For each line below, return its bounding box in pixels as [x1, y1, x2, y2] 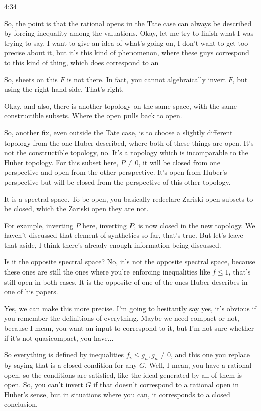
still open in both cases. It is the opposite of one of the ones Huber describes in [4, 276, 248, 287]
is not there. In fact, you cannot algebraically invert [67, 74, 226, 84]
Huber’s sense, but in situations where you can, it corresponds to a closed [4, 389, 230, 399]
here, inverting [82, 220, 127, 230]
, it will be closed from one [138, 157, 220, 167]
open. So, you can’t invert [4, 379, 83, 390]
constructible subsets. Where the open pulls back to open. [4, 110, 182, 121]
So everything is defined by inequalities [4, 349, 124, 360]
